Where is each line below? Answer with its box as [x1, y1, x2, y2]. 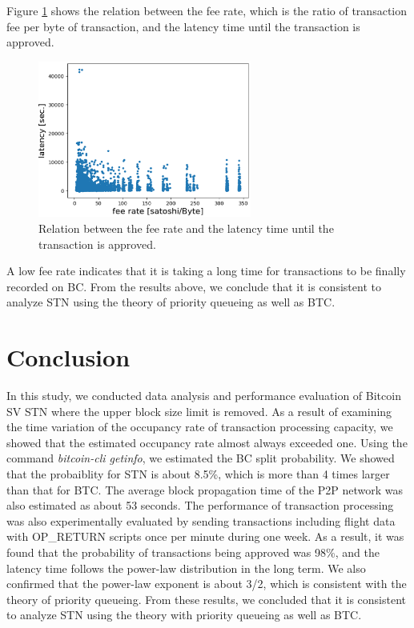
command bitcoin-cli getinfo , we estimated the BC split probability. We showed [6, 450, 395, 466]
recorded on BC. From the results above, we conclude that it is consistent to [6, 278, 381, 294]
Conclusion [6, 341, 131, 374]
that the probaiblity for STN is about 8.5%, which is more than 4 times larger [6, 465, 390, 482]
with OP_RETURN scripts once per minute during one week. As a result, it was [6, 528, 404, 545]
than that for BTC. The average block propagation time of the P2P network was [6, 481, 404, 498]
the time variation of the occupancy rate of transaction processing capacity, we [6, 418, 393, 435]
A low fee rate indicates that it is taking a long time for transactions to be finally [6, 262, 406, 279]
